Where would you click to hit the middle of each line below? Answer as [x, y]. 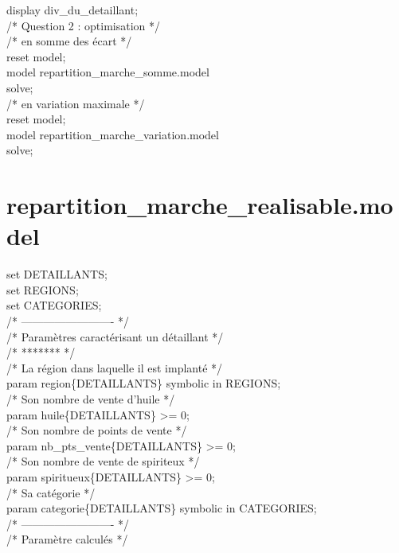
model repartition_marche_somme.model [108, 72]
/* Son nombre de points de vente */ [97, 430]
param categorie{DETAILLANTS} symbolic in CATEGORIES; [162, 508]
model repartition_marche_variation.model [113, 134]
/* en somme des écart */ [69, 41]
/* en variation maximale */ [76, 103]
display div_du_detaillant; [72, 10]
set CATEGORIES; [54, 305]
